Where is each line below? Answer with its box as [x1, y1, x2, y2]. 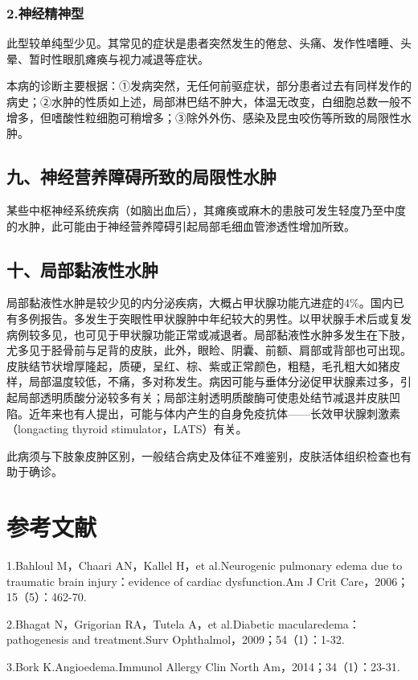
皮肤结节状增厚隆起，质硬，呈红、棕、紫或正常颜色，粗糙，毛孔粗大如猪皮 [6, 357, 400, 374]
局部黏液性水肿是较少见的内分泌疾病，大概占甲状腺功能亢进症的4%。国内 [6, 294, 393, 311]
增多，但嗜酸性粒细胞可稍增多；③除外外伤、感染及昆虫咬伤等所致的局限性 [6, 109, 400, 125]
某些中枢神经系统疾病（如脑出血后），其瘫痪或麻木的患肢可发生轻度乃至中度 [6, 201, 406, 218]
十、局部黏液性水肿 [6, 256, 158, 281]
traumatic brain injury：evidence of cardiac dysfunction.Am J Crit [6, 572, 337, 589]
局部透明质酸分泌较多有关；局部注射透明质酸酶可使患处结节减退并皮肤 [17, 388, 389, 405]
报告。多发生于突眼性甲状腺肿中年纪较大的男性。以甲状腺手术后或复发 [39, 309, 412, 326]
